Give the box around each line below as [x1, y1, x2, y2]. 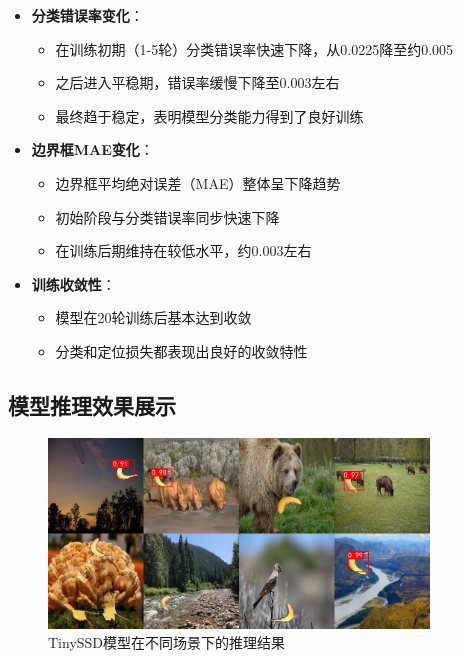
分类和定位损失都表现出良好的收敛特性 [55, 340, 308, 361]
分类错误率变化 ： [31, 5, 144, 25]
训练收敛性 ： [31, 273, 116, 294]
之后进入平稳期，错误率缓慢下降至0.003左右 [55, 72, 340, 93]
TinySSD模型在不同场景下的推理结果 [48, 632, 286, 653]
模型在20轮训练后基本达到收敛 [55, 307, 252, 328]
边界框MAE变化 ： [31, 139, 154, 160]
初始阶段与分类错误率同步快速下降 [55, 206, 280, 227]
